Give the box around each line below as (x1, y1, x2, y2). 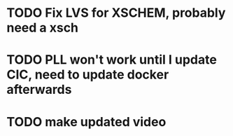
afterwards (6, 82, 72, 97)
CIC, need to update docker (6, 67, 169, 83)
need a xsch (6, 20, 78, 36)
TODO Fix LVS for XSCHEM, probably (6, 5, 226, 21)
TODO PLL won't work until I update (6, 52, 218, 68)
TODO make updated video (6, 114, 167, 130)
